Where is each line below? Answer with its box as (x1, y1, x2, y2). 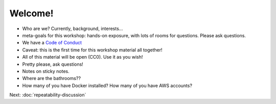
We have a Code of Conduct (22, 40, 82, 46)
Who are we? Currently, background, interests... (22, 25, 123, 32)
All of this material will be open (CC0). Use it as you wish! (22, 54, 143, 60)
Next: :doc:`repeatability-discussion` (9, 92, 86, 98)
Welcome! (9, 8, 54, 19)
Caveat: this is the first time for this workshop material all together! (22, 46, 163, 53)
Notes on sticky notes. (22, 68, 70, 74)
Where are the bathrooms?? (22, 75, 81, 82)
